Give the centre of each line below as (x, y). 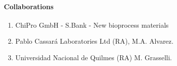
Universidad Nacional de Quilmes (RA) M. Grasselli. (94, 57)
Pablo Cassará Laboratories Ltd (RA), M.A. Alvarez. (94, 41)
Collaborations (29, 6)
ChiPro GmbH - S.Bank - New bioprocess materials (92, 25)
